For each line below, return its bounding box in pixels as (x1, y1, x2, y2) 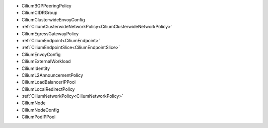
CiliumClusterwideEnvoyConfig (21, 16, 85, 22)
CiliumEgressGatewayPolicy (21, 30, 79, 37)
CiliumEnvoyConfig (21, 51, 61, 57)
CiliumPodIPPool (21, 114, 56, 120)
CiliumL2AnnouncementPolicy (21, 72, 83, 78)
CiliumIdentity (21, 65, 50, 71)
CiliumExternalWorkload (21, 59, 71, 64)
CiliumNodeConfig (21, 107, 60, 113)
